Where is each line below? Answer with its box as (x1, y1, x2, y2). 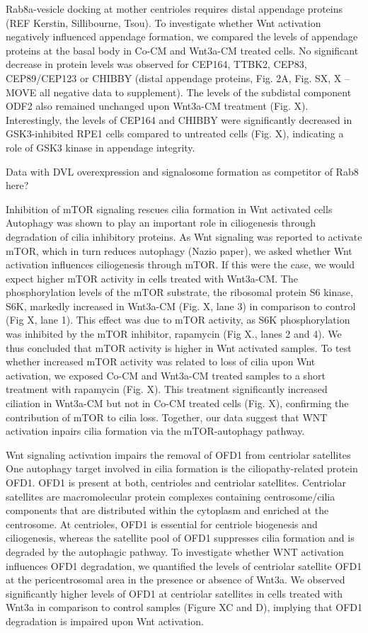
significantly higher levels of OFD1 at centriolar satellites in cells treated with (6, 586, 343, 600)
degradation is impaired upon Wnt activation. (6, 613, 204, 628)
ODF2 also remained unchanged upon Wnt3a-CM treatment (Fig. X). (6, 98, 309, 113)
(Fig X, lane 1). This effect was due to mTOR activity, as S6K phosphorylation (6, 312, 350, 327)
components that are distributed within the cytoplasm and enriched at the (6, 503, 329, 518)
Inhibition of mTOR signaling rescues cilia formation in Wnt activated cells (6, 201, 333, 216)
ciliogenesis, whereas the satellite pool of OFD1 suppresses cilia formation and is (6, 530, 355, 545)
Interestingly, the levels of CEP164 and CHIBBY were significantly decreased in (6, 112, 352, 127)
